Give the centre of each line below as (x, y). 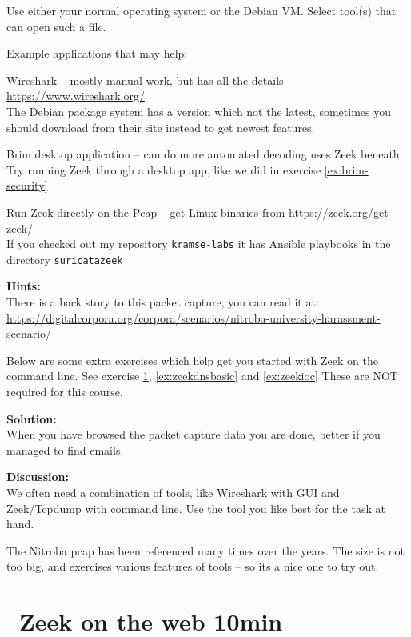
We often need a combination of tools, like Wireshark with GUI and (173, 492)
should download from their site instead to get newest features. (161, 127)
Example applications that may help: (97, 53)
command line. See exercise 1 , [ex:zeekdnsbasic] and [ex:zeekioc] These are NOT (202, 376)
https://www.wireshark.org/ (76, 96)
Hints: (24, 286)
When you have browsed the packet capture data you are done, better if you (194, 434)
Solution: (32, 418)
